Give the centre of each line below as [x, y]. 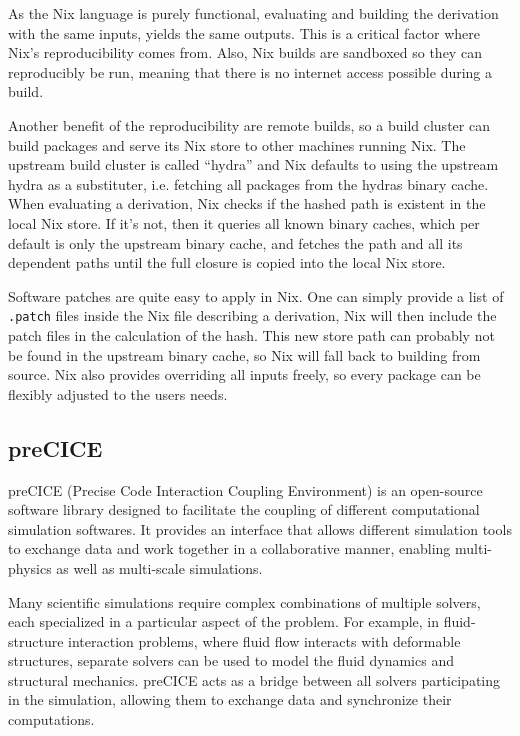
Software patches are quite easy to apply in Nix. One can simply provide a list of [256, 295]
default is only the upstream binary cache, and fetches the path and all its [235, 242]
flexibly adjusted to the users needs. [118, 393]
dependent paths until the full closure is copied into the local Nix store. [227, 262]
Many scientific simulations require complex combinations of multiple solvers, [244, 601]
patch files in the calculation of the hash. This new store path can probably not [251, 334]
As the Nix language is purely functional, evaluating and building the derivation [253, 13]
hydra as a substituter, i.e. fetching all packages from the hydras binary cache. [248, 183]
